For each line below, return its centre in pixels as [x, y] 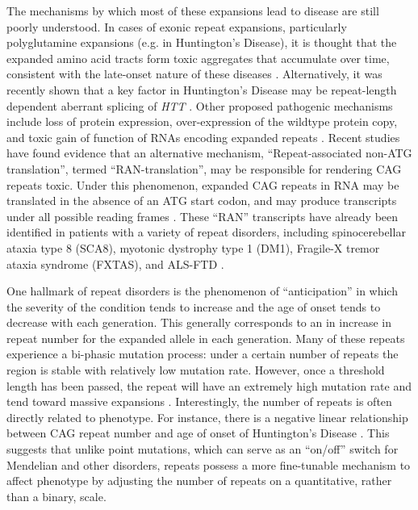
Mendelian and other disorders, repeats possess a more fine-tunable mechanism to [209, 464]
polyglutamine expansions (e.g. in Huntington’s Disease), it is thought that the [202, 42]
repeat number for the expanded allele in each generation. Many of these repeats [206, 338]
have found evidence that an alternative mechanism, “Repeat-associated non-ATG [209, 153]
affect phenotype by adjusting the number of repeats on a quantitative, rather [199, 481]
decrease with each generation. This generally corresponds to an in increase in [199, 322]
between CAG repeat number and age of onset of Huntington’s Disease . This [198, 433]
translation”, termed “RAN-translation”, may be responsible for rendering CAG [204, 168]
